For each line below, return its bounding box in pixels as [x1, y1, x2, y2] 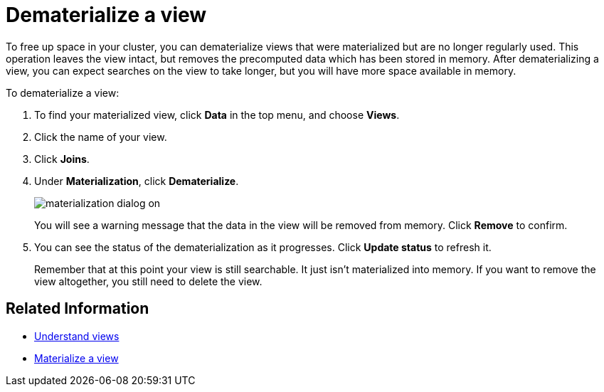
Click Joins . [34, 152, 90, 165]
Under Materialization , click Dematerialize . [34, 174, 239, 187]
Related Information [6, 300, 149, 318]
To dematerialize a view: [6, 86, 120, 99]
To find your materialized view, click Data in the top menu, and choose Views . [34, 108, 400, 121]
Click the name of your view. [34, 130, 167, 143]
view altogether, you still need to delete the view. [34, 275, 263, 287]
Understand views [34, 329, 120, 342]
